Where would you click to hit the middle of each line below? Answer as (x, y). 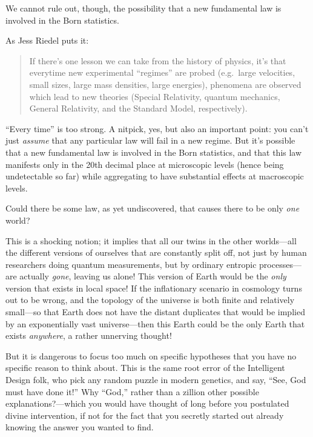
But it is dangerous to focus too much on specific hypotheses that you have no (151, 355)
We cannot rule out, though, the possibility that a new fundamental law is (143, 8)
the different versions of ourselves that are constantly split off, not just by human (156, 252)
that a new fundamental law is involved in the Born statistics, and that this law (154, 152)
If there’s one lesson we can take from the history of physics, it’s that (158, 60)
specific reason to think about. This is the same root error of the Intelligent (145, 368)
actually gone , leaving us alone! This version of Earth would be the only (153, 276)
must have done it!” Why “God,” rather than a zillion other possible (132, 391)
